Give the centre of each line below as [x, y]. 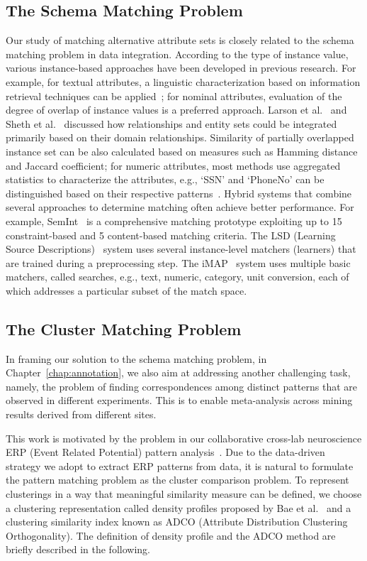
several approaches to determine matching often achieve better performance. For [180, 207]
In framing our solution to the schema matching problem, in [136, 358]
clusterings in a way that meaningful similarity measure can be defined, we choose [184, 494]
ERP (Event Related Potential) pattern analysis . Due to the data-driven [165, 452]
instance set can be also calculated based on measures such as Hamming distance [182, 151]
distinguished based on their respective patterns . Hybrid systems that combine [179, 193]
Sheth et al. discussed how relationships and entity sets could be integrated [171, 123]
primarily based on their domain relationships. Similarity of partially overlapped [180, 137]
